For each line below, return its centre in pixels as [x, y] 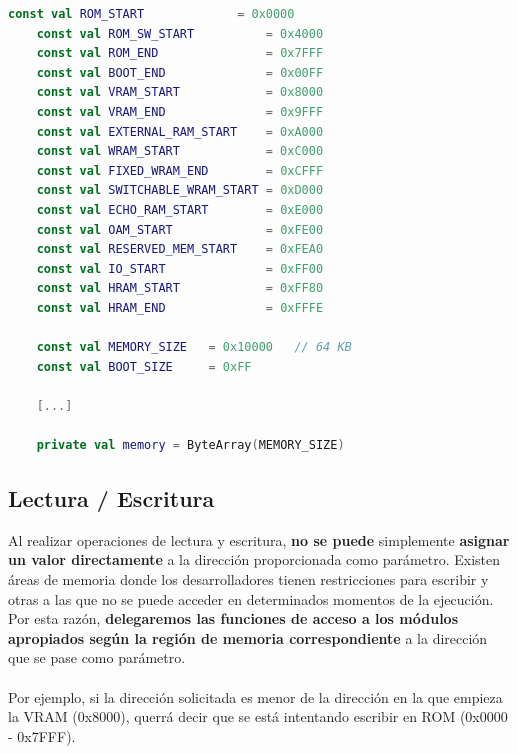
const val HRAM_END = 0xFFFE [180, 307]
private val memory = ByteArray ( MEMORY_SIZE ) [190, 445]
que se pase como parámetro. [97, 657]
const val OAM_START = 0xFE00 [180, 229]
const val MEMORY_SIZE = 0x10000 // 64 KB [194, 347]
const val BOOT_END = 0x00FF [180, 72]
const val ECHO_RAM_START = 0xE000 [180, 209]
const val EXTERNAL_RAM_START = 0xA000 [180, 131]
